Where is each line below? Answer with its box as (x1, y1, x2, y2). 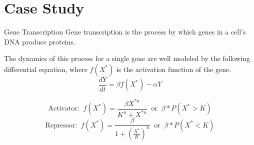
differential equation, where (4, 63, 87, 74)
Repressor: (45, 121, 77, 129)
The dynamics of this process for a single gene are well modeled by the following (4, 53, 250, 63)
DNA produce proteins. (4, 36, 75, 46)
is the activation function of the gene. (116, 63, 231, 74)
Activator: (48, 105, 79, 112)
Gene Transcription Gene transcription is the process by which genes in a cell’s (4, 26, 246, 37)
